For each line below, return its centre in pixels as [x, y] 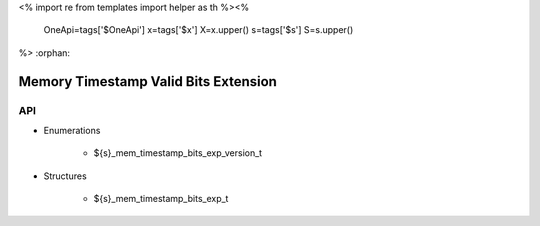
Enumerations [72, 130]
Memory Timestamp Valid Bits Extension [147, 81]
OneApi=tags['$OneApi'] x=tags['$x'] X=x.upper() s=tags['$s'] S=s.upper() [198, 30]
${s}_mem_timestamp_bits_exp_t [161, 199]
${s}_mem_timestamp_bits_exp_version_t [178, 153]
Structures [65, 176]
